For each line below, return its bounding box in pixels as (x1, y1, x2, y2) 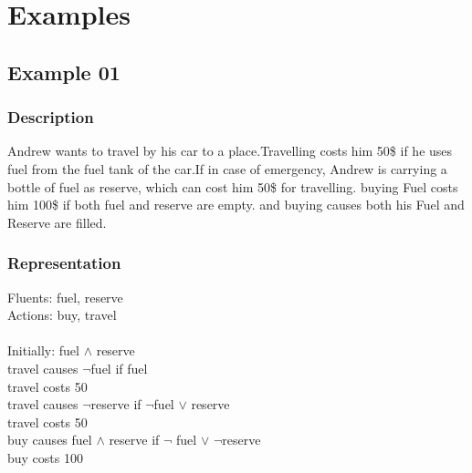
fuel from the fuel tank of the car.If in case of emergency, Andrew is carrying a (7, 159, 447, 178)
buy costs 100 (7, 447, 83, 467)
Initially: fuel (7, 341, 79, 360)
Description (7, 106, 94, 129)
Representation (7, 252, 121, 274)
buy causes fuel (7, 430, 92, 449)
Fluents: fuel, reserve (7, 287, 123, 306)
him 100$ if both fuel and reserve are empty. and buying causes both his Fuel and (7, 195, 465, 214)
